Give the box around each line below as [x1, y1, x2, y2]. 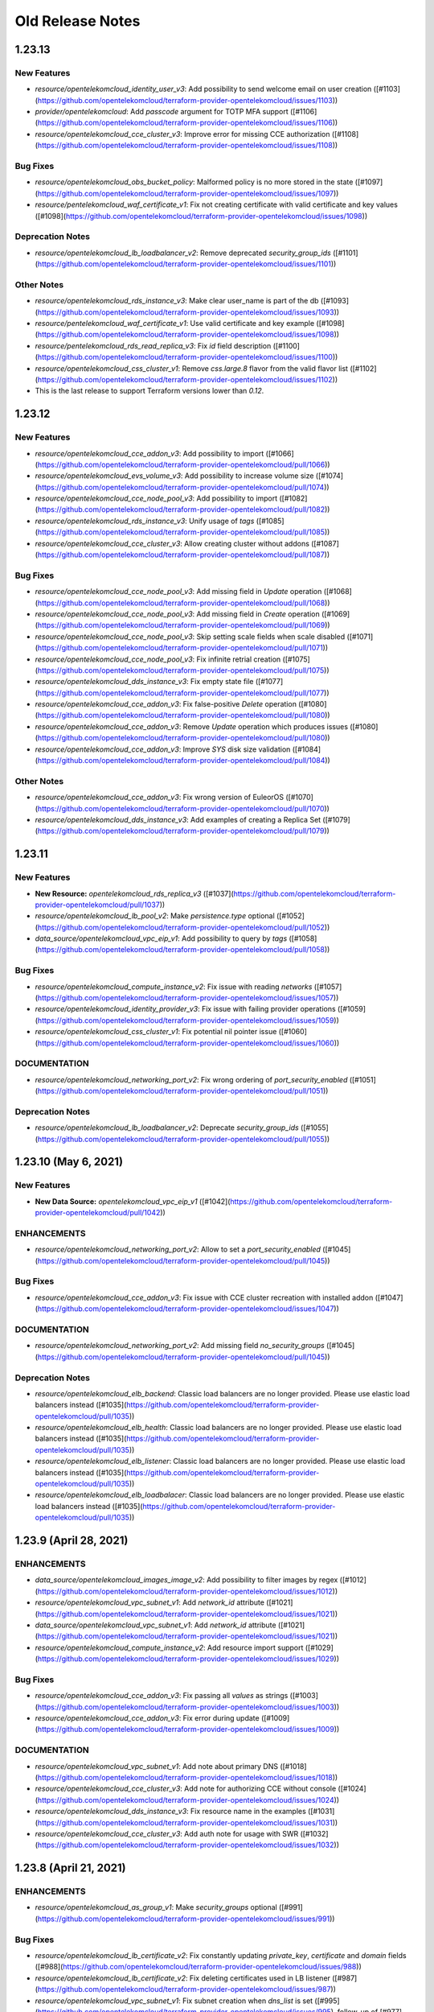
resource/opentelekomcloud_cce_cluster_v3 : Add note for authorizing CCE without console [35, 1783, 337, 1794]
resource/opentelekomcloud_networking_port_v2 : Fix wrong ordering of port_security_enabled [35, 1074, 348, 1084]
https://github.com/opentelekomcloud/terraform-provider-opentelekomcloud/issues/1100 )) [37, 353, 338, 362]
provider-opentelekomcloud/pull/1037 [35, 900, 160, 909]
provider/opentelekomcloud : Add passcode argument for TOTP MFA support [35, 107, 289, 117]
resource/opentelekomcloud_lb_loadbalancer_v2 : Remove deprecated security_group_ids [35, 248, 331, 258]
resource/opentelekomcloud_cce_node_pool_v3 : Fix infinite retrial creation [35, 654, 281, 664]
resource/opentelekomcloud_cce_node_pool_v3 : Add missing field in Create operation [35, 608, 321, 619]
